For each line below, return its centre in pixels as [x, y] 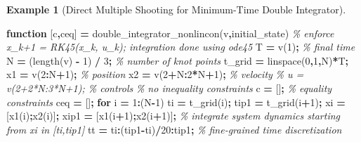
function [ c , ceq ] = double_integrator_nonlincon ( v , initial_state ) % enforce [170, 33]
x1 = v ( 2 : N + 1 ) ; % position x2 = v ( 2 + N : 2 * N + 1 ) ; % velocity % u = [155, 74]
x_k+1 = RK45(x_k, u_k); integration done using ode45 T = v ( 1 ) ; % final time [181, 47]
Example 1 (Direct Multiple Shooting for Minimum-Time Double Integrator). [176, 9]
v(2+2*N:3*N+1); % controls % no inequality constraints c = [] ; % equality [169, 88]
